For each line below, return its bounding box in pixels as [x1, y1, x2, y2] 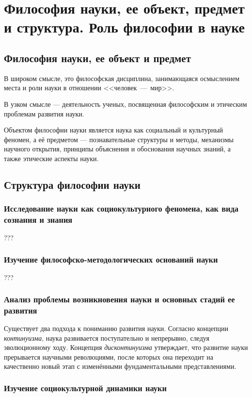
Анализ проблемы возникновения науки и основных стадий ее [4, 293, 235, 305]
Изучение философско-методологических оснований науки [4, 253, 218, 265]
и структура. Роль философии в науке [4, 17, 245, 37]
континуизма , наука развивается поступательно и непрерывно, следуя [4, 332, 209, 343]
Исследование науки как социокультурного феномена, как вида [4, 202, 238, 215]
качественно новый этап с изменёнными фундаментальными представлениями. [4, 361, 236, 371]
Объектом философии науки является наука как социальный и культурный [4, 125, 223, 135]
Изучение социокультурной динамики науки [4, 381, 167, 394]
